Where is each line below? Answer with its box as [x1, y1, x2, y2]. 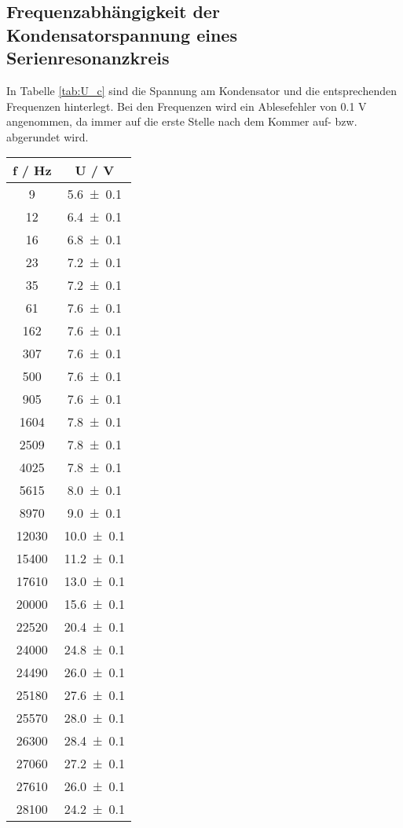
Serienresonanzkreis [6, 46, 170, 70]
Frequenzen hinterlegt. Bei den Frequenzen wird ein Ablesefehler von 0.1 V [6, 97, 367, 114]
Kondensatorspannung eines [6, 22, 237, 46]
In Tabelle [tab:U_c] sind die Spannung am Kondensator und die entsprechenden [6, 82, 397, 98]
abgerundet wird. [6, 128, 89, 145]
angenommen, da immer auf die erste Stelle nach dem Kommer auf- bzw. [6, 113, 357, 130]
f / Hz [13, 161, 52, 180]
